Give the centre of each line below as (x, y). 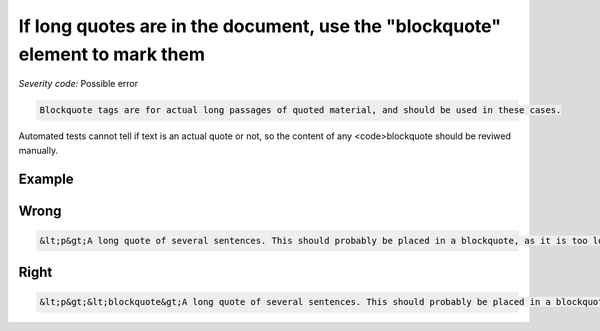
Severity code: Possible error (78, 84)
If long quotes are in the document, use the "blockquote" (260, 26)
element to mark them (111, 54)
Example (46, 178)
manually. (38, 150)
